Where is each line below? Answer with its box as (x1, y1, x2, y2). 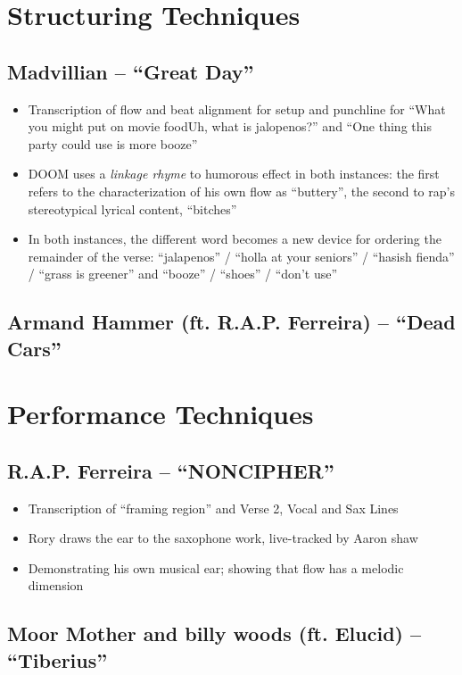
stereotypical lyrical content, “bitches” (28, 199, 237, 218)
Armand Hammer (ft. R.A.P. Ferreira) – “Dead (7, 308, 456, 336)
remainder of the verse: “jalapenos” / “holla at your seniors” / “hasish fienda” (28, 246, 455, 265)
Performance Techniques (7, 396, 314, 432)
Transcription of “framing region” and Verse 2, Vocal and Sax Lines (28, 498, 399, 517)
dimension (28, 576, 84, 595)
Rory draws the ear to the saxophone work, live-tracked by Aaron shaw (28, 529, 418, 547)
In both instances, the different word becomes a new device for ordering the (28, 229, 441, 248)
